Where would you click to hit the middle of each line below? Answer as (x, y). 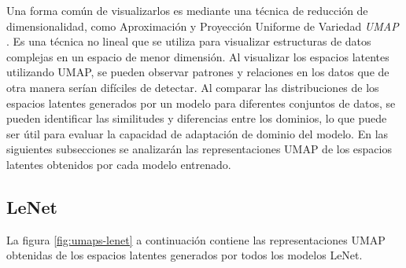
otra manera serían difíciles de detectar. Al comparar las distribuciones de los (193, 87)
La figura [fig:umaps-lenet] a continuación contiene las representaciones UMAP (196, 239)
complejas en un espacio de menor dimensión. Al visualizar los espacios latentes (198, 56)
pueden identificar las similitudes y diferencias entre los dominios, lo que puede (197, 118)
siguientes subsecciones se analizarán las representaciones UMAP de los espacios (199, 149)
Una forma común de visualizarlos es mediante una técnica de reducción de (187, 10)
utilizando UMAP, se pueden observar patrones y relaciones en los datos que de (198, 72)
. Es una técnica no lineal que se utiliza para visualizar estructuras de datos (189, 41)
